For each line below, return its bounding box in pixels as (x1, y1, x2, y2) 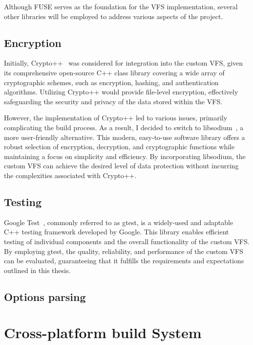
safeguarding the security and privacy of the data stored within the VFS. (4, 96, 223, 106)
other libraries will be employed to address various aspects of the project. (4, 11, 223, 21)
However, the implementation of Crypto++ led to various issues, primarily (4, 113, 228, 123)
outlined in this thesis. (4, 265, 71, 275)
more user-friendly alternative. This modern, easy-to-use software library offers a (4, 132, 245, 142)
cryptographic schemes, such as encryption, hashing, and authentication (4, 77, 219, 87)
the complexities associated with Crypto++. (4, 170, 137, 180)
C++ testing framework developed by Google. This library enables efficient (4, 227, 229, 237)
